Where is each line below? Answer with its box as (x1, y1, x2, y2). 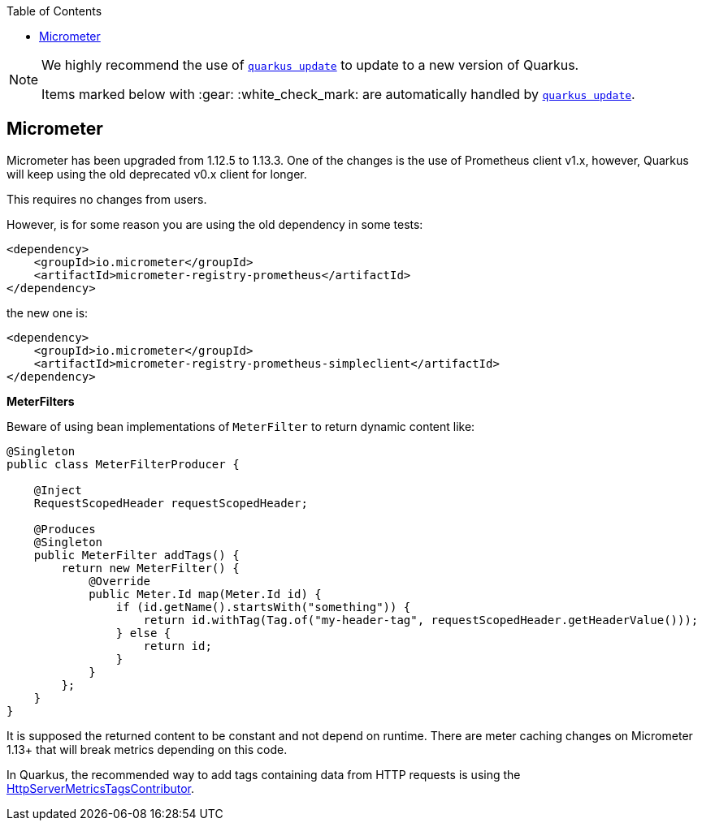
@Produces (33, 522, 96, 536)
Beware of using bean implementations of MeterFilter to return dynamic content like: (6, 419, 475, 433)
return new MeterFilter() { (61, 561, 240, 575)
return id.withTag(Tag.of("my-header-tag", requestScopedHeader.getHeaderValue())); (143, 613, 699, 627)
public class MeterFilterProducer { (6, 457, 240, 471)
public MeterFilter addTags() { (33, 548, 240, 562)
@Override (89, 574, 151, 588)
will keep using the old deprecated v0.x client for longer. (6, 166, 307, 181)
